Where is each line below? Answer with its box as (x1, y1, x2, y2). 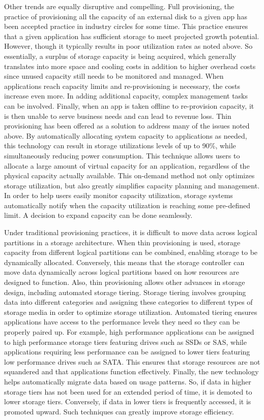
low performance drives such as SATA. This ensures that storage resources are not (4, 356, 260, 367)
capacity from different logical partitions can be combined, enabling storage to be (4, 247, 258, 257)
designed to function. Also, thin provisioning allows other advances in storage (4, 277, 245, 287)
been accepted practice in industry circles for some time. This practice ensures (4, 21, 248, 31)
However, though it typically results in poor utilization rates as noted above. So (4, 41, 253, 51)
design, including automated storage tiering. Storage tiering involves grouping (4, 286, 246, 297)
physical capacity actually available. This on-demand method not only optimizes (4, 170, 255, 181)
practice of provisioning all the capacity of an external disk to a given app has (4, 11, 247, 21)
